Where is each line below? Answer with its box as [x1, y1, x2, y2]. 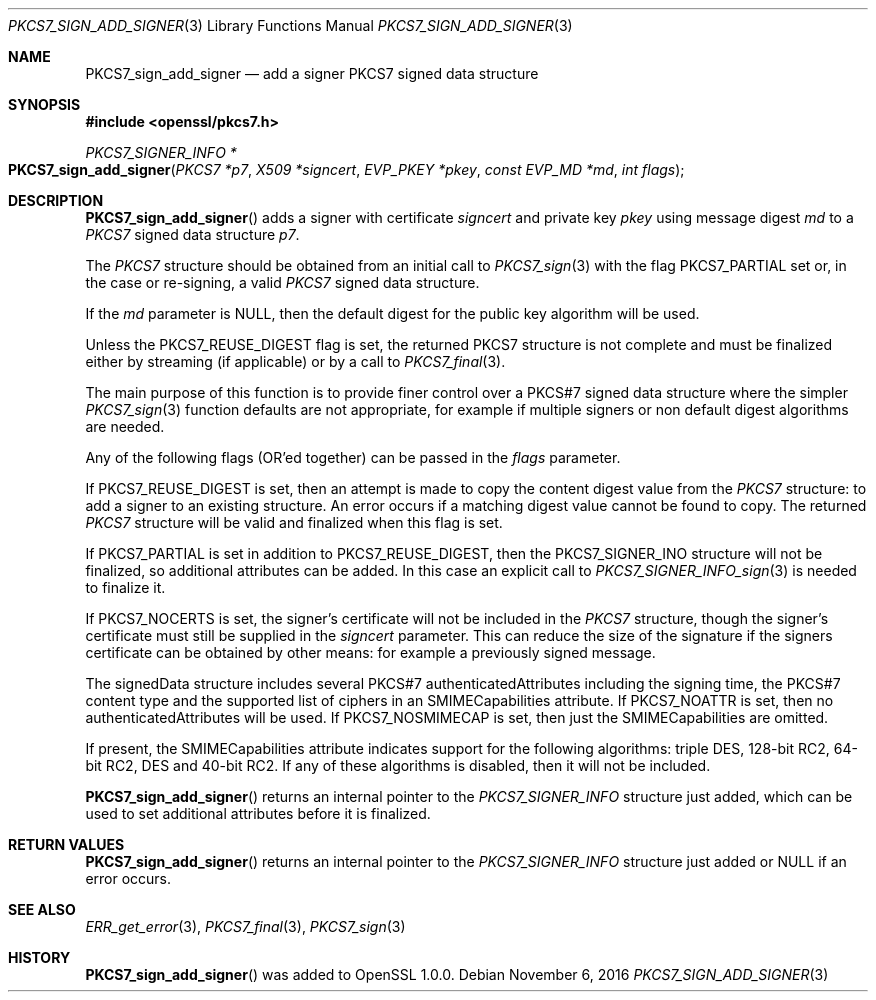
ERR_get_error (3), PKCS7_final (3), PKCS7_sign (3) [85, 918, 406, 935]
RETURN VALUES [8, 836, 125, 853]
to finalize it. [85, 579, 166, 596]
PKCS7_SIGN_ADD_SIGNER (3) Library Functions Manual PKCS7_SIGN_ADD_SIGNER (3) [8, 17, 573, 34]
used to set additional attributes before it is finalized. [85, 805, 431, 822]
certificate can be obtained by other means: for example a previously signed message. [85, 644, 656, 661]
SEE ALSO [8, 901, 76, 918]
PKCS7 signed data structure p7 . [85, 226, 300, 243]
